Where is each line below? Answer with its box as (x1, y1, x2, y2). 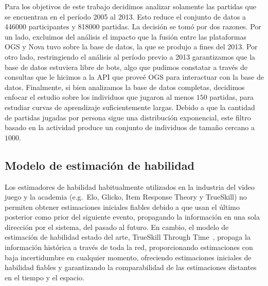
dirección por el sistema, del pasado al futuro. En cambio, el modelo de (5, 221, 229, 232)
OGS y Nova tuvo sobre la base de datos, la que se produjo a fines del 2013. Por (5, 41, 258, 52)
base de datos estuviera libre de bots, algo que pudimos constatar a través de (5, 61, 247, 72)
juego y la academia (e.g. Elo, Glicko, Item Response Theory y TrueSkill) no (5, 191, 247, 202)
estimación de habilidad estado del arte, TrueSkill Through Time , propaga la (5, 231, 251, 242)
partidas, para (209, 92, 254, 102)
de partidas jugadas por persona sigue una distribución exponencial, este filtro (5, 112, 251, 122)
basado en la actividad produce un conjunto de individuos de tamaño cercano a (5, 122, 255, 133)
